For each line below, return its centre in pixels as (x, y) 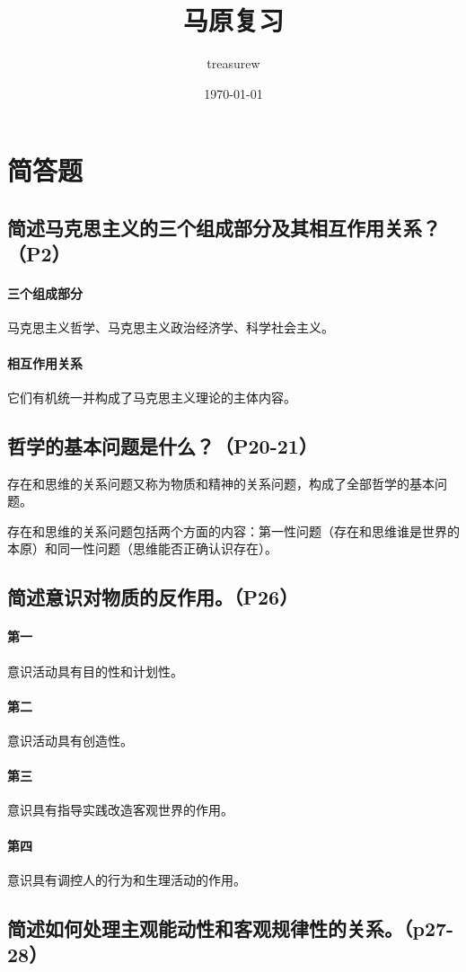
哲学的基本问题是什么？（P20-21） (163, 445)
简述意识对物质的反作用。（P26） (153, 597)
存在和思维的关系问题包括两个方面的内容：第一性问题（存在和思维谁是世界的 (233, 530)
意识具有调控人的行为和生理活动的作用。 (127, 879)
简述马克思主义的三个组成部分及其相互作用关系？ (224, 227)
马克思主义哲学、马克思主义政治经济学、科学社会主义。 (171, 327)
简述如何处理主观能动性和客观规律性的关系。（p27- (231, 928)
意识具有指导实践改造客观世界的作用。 (120, 810)
